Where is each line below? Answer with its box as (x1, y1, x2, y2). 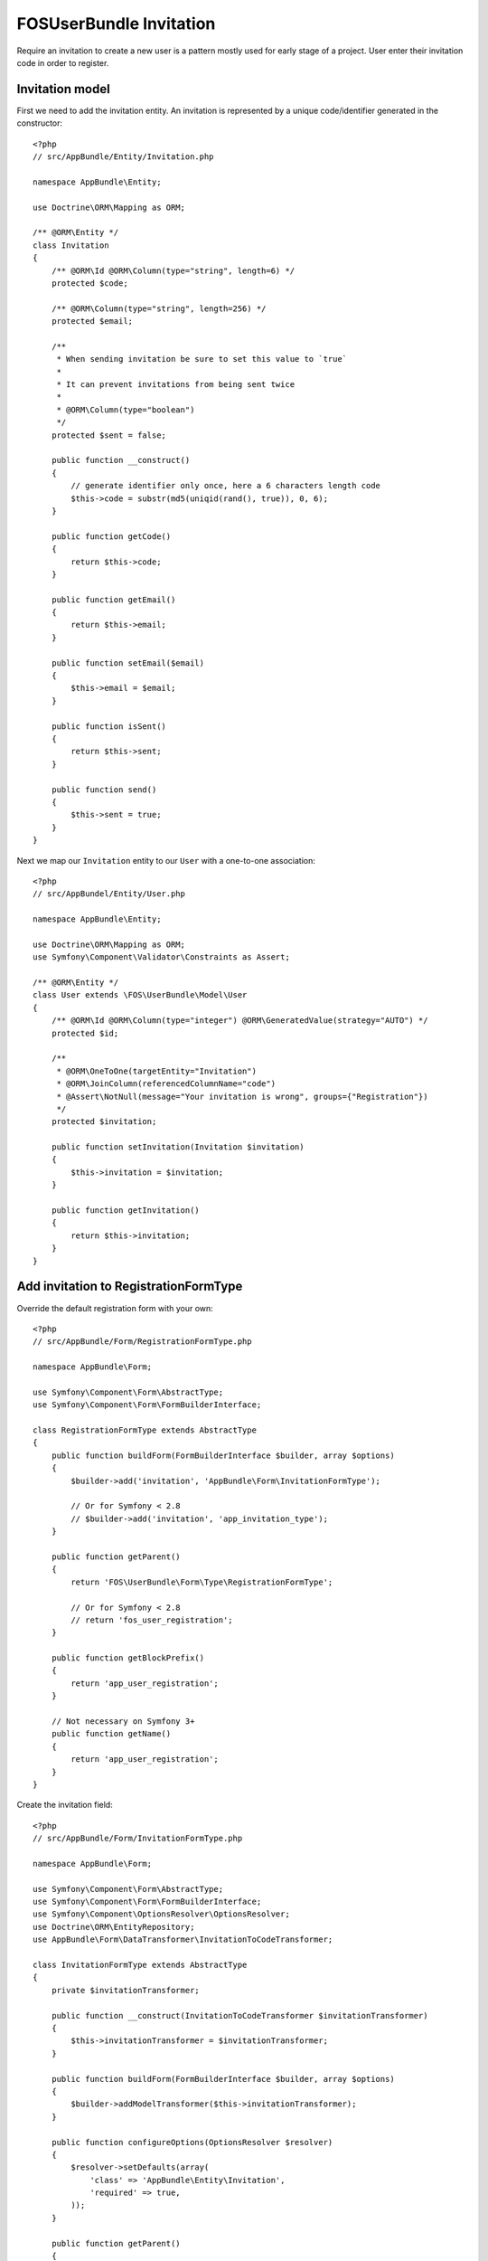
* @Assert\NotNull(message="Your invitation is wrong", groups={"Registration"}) (56, 1091, 428, 1102)
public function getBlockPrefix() (51, 1653, 205, 1663)
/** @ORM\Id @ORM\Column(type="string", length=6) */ (51, 265, 296, 276)
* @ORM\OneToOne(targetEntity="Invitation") (56, 1065, 258, 1076)
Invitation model (16, 81, 110, 97)
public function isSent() (51, 721, 167, 732)
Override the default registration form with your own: (16, 1302, 214, 1313)
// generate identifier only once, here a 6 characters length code (70, 480, 381, 491)
